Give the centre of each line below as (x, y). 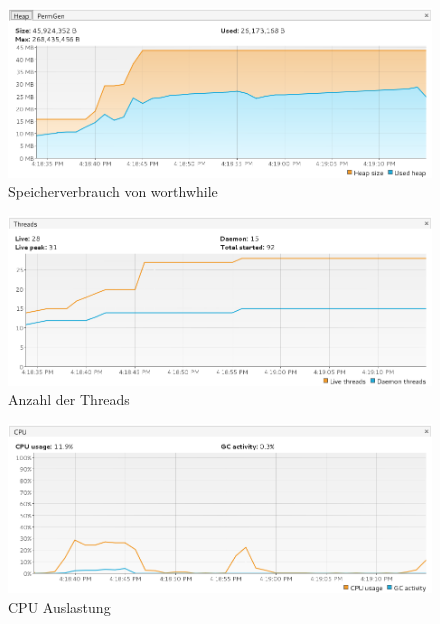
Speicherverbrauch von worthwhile (113, 191)
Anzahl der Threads (69, 399)
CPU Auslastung (59, 607)
